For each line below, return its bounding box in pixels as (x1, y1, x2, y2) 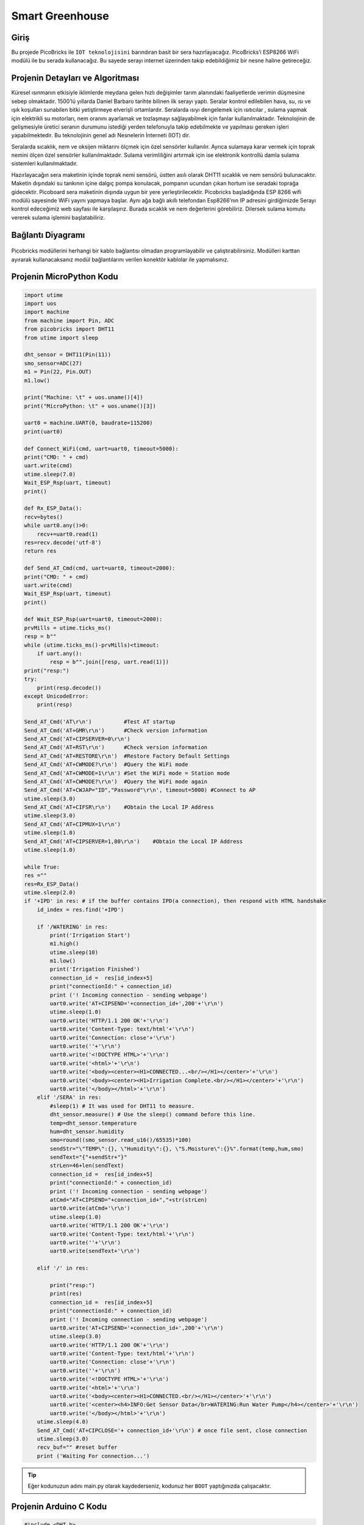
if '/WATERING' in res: (37, 923, 108, 930)
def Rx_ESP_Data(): (24, 505, 82, 512)
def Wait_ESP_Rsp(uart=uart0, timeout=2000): (24, 616, 163, 623)
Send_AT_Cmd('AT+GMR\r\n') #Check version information (24, 727, 208, 734)
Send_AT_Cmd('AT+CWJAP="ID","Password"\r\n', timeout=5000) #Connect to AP (24, 787, 256, 794)
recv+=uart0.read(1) (37, 531, 99, 537)
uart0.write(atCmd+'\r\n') (49, 1205, 130, 1212)
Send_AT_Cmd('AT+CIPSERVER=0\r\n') (24, 735, 130, 742)
